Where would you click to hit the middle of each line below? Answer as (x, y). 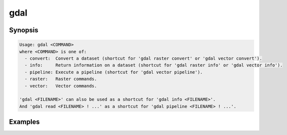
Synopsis (24, 30)
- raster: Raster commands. (61, 79)
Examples (24, 122)
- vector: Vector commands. (61, 86)
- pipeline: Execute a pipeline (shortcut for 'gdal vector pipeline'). (114, 72)
